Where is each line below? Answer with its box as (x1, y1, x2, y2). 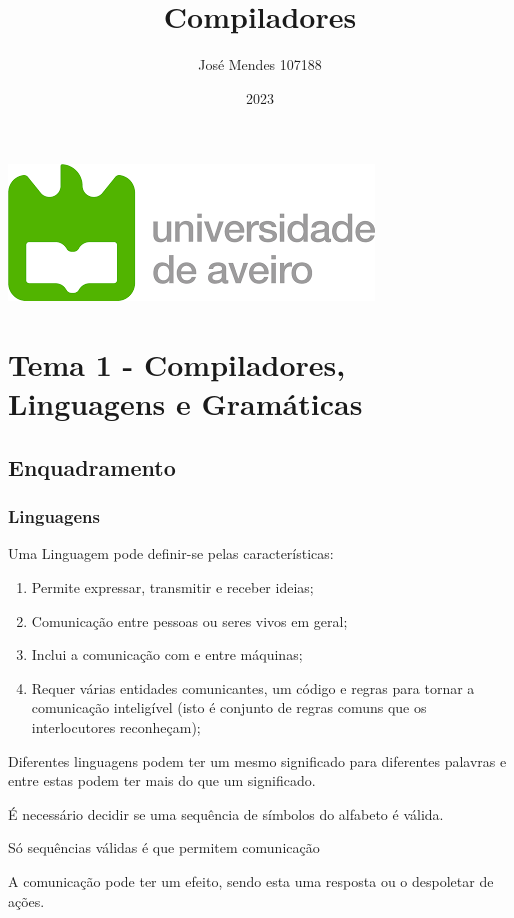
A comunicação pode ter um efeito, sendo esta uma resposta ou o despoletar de (8, 871, 494, 891)
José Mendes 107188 (198, 54, 322, 75)
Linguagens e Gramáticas (8, 383, 363, 424)
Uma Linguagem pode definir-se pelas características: (8, 543, 334, 564)
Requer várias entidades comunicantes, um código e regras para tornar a (31, 677, 475, 698)
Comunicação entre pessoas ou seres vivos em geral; (31, 610, 348, 631)
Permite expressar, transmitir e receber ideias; (31, 577, 314, 598)
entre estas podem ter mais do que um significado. (8, 770, 316, 791)
